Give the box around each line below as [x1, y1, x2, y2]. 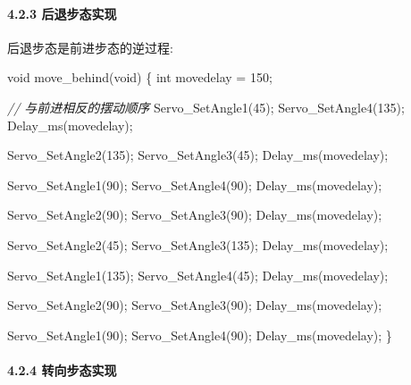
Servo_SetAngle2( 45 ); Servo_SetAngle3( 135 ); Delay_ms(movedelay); [7, 235, 389, 254]
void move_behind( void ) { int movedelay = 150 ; [7, 68, 273, 87]
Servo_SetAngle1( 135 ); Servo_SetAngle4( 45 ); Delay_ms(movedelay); [7, 265, 389, 284]
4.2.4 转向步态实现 [7, 360, 117, 379]
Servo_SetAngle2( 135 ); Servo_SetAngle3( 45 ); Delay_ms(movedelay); [7, 146, 389, 164]
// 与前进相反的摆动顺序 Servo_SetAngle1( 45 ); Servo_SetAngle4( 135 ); [7, 97, 405, 116]
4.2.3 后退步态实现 [7, 4, 117, 22]
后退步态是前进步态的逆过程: [7, 38, 173, 56]
